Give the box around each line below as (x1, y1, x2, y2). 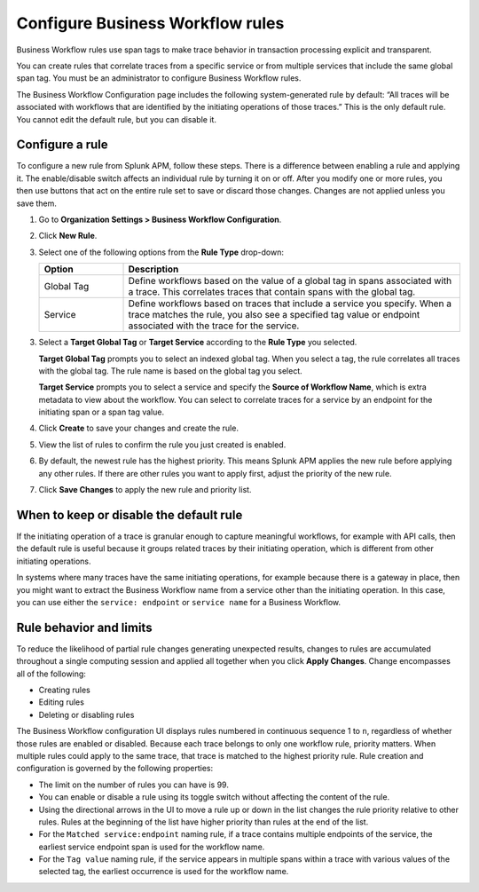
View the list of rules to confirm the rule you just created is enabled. (38, 439, 287, 450)
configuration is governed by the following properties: (16, 763, 213, 774)
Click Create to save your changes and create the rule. (38, 422, 239, 434)
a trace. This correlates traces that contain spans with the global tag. (128, 286, 416, 298)
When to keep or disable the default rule (16, 507, 243, 523)
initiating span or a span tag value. (38, 407, 164, 417)
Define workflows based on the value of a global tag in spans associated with (128, 275, 452, 288)
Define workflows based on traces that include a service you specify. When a (128, 297, 452, 310)
